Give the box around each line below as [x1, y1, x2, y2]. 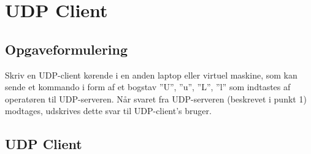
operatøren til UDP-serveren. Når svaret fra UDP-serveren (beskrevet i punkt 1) [5, 92, 307, 105]
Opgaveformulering [5, 39, 128, 58]
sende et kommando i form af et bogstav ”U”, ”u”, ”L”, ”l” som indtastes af [5, 80, 291, 93]
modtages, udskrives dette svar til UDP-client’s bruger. [5, 104, 212, 117]
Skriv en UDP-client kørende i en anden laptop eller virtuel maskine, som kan [5, 68, 298, 81]
